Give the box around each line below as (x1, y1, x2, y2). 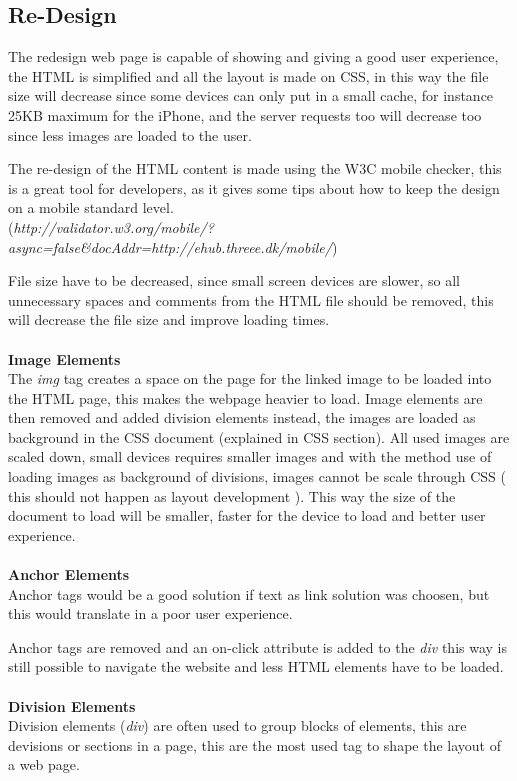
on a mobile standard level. (8, 197, 174, 218)
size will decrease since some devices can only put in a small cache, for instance (8, 85, 494, 106)
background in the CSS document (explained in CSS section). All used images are (8, 426, 510, 447)
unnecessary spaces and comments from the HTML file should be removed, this (8, 289, 494, 310)
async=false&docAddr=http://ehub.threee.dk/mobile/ (8, 236, 332, 257)
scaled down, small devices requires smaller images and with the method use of (8, 446, 492, 467)
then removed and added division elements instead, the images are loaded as (8, 407, 476, 428)
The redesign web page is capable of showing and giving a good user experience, (8, 46, 499, 67)
